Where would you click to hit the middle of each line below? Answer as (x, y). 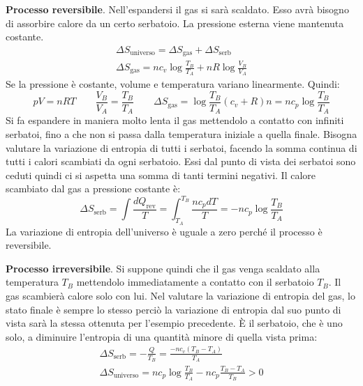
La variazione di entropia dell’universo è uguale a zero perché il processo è (164, 231)
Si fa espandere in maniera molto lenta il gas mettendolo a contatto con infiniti (175, 120)
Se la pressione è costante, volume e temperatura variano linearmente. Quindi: (173, 84)
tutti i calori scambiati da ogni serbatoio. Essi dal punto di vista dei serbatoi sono (181, 161)
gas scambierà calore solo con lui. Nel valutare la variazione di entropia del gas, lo (180, 295)
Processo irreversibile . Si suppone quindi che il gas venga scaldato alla (163, 268)
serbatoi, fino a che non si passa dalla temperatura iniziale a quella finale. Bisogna (181, 133)
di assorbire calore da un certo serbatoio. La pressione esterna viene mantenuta (175, 23)
